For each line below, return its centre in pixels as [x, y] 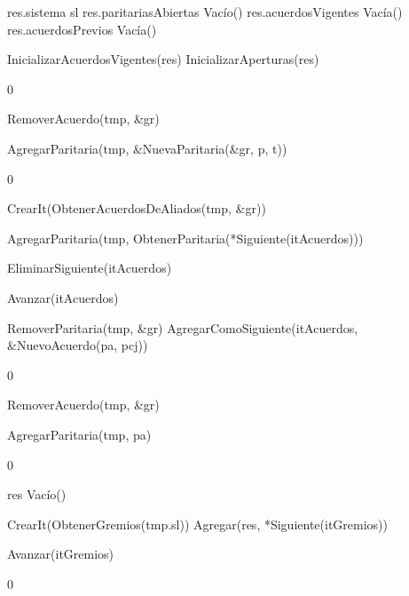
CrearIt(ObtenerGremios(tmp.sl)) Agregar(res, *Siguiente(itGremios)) [198, 524]
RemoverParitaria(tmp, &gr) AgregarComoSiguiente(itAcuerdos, [183, 327]
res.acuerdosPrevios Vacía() [82, 29]
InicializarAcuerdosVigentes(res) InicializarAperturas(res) [163, 59]
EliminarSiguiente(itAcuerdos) [90, 268]
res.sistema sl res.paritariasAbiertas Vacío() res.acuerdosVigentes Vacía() [205, 12]
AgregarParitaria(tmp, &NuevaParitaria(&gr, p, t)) [147, 148]
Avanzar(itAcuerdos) [63, 297]
